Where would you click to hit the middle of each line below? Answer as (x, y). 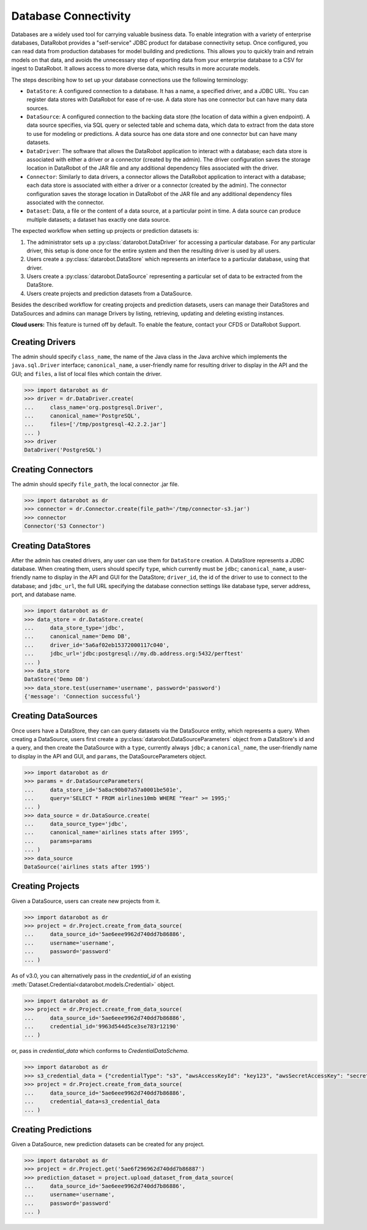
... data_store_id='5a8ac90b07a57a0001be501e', (103, 790)
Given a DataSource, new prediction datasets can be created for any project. (108, 1144)
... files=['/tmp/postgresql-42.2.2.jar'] (95, 424)
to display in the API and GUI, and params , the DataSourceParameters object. (109, 756)
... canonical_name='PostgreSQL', (82, 416)
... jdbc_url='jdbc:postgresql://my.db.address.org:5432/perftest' (134, 654)
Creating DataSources (54, 716)
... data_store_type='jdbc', (74, 628)
